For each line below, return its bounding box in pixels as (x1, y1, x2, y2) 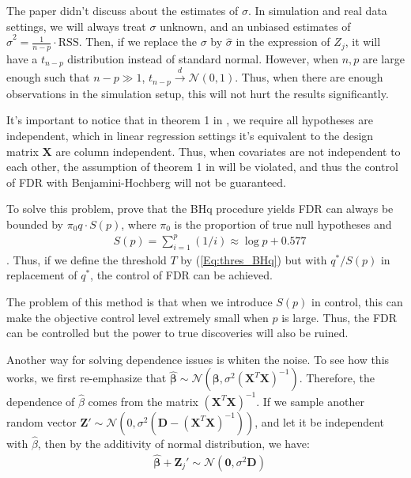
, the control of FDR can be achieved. (90, 267, 273, 283)
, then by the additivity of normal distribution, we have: (37, 435, 310, 452)
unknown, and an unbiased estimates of (160, 17, 351, 34)
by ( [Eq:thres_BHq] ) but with (180, 251, 327, 267)
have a (6, 51, 38, 67)
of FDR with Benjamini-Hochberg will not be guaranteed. (6, 173, 286, 190)
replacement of (6, 267, 77, 283)
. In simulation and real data (247, 2, 387, 18)
